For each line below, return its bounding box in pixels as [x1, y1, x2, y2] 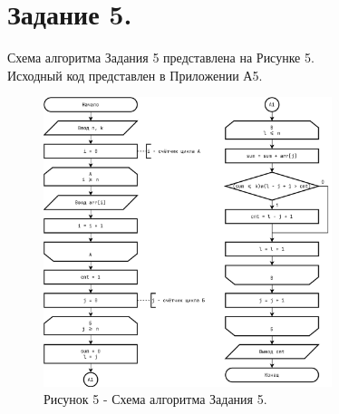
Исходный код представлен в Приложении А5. [7, 65, 263, 84]
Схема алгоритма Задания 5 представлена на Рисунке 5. [7, 48, 315, 67]
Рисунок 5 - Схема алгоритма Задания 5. [44, 390, 267, 409]
